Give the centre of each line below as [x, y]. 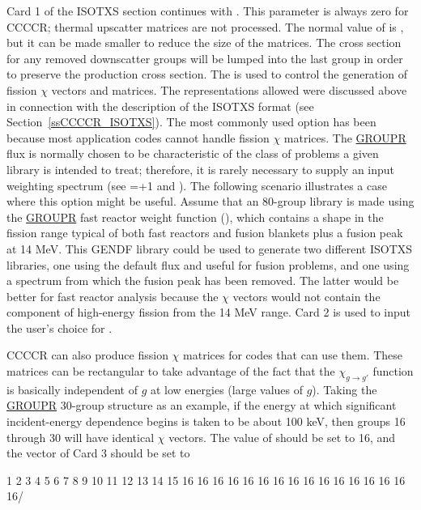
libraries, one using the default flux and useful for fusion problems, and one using [208, 264]
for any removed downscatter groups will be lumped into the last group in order [205, 58]
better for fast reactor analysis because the [113, 296]
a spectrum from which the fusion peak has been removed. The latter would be [203, 280]
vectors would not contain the [306, 296]
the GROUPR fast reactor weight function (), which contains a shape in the [195, 217]
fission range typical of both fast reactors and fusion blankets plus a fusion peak [205, 233]
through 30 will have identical [81, 437]
